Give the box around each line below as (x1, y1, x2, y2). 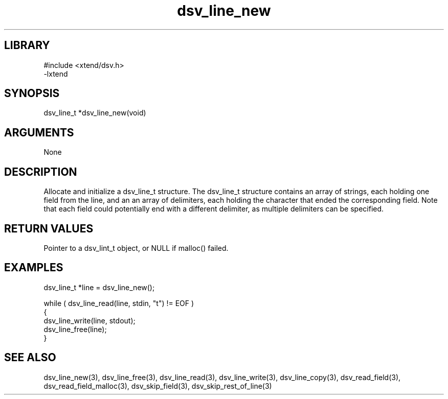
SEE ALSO (4, 351, 56, 364)
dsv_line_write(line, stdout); (43, 316, 136, 325)
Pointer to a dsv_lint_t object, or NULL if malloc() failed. (43, 243, 229, 252)
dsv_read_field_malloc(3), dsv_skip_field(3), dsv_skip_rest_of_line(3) (43, 381, 272, 390)
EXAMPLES (4, 261, 63, 274)
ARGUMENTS (4, 126, 74, 139)
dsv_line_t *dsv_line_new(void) (43, 108, 146, 118)
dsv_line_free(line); (43, 324, 107, 334)
